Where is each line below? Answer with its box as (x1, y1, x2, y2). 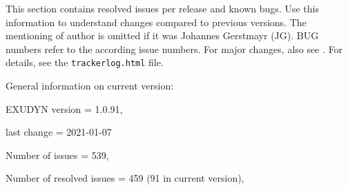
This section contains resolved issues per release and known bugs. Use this (6, 1, 319, 15)
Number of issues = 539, (6, 147, 109, 162)
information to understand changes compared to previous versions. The (6, 14, 307, 29)
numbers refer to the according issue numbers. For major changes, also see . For (6, 41, 343, 56)
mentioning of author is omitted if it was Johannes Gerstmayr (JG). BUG (6, 28, 319, 43)
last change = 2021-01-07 (6, 125, 112, 139)
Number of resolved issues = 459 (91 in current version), (6, 171, 244, 185)
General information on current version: (6, 78, 174, 93)
